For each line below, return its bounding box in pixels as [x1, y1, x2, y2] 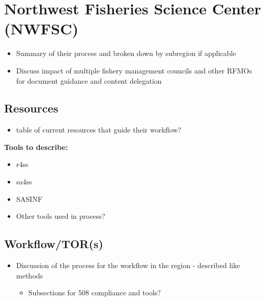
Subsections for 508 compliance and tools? [28, 287, 161, 298]
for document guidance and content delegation [16, 75, 162, 86]
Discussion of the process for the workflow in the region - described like [16, 260, 240, 271]
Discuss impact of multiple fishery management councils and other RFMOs [16, 65, 252, 76]
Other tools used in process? [16, 211, 106, 221]
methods [16, 270, 43, 280]
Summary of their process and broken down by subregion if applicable [16, 48, 236, 59]
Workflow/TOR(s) [4, 236, 104, 252]
